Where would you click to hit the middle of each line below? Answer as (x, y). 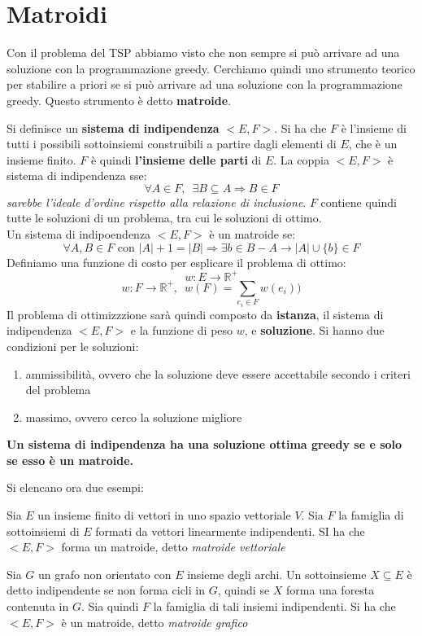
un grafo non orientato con (105, 574)
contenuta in (38, 606)
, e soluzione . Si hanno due (314, 330)
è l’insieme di (374, 127)
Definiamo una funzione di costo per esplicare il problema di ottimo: (176, 262)
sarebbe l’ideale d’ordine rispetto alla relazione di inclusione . (157, 202)
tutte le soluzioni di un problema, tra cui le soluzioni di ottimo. (164, 218)
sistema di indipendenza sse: (77, 175)
